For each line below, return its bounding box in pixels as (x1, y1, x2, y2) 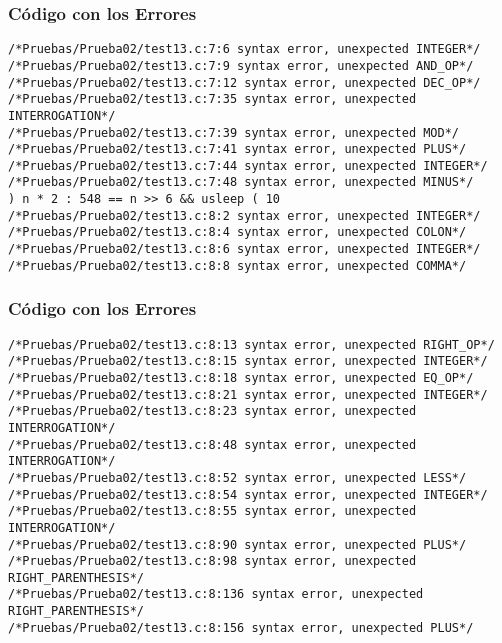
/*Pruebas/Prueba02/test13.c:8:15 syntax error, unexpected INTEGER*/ (8, 354, 488, 369)
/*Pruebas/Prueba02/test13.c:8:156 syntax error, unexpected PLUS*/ (8, 620, 474, 635)
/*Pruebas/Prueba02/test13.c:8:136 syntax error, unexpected (8, 587, 424, 602)
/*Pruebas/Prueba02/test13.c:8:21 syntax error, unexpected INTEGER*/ (8, 387, 488, 402)
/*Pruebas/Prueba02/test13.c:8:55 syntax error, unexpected (8, 504, 417, 519)
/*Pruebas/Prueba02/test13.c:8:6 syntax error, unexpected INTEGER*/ (8, 242, 481, 257)
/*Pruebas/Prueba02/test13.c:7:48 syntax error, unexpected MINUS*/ (8, 175, 474, 190)
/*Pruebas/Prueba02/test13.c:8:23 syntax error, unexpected (8, 404, 417, 419)
